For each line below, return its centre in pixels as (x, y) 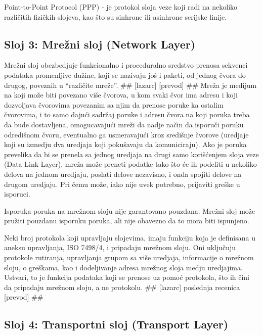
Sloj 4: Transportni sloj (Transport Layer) (116, 324)
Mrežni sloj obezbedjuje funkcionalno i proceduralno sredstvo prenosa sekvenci (126, 65)
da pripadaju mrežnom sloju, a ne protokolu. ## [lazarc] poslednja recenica (122, 287)
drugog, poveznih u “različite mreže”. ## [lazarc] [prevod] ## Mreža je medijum (130, 85)
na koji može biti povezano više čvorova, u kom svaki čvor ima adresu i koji (121, 95)
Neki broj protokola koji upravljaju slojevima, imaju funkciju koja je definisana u (130, 237)
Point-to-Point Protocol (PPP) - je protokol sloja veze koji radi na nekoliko (121, 7)
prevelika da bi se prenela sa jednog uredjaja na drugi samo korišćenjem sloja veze (131, 154)
